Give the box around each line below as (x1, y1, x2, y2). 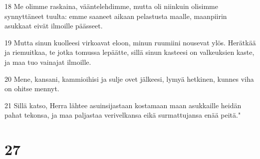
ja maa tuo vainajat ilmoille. (4, 56, 91, 67)
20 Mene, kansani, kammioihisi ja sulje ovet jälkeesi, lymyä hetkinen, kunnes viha (4, 73, 254, 84)
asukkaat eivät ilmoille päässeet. (4, 20, 103, 31)
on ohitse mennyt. (4, 83, 59, 94)
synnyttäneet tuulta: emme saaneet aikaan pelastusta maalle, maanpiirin (4, 10, 227, 21)
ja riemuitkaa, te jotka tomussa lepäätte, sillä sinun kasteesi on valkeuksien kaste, (4, 47, 255, 57)
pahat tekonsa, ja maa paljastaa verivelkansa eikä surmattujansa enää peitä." (4, 110, 241, 120)
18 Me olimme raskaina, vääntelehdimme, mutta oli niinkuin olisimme (4, 1, 218, 11)
